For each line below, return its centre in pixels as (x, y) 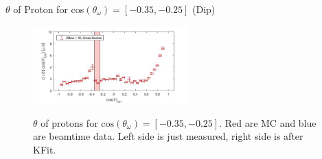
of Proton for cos (49, 9)
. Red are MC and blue (268, 122)
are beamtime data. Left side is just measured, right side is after (168, 136)
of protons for (69, 122)
